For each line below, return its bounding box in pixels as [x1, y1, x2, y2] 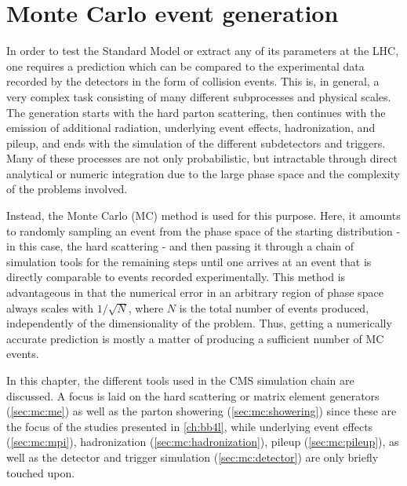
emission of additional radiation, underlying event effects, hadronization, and [6, 119, 376, 136]
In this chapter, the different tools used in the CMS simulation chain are [6, 372, 354, 388]
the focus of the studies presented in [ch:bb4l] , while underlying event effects [6, 418, 373, 434]
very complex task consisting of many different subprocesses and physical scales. [6, 88, 391, 104]
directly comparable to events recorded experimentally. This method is [6, 269, 346, 285]
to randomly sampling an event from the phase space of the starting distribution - [6, 222, 401, 239]
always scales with [6, 299, 94, 316]
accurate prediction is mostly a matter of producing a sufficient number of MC [6, 330, 384, 346]
